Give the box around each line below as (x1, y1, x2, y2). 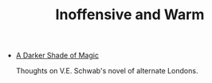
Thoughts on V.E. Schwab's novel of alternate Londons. (15, 66, 198, 76)
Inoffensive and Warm (55, 6, 205, 24)
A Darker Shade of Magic (15, 50, 100, 61)
